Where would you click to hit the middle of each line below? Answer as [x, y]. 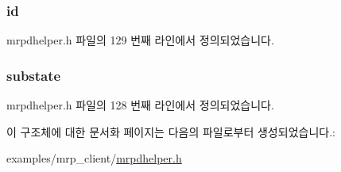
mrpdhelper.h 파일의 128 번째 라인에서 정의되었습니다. [140, 105]
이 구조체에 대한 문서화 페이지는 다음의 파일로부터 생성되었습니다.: [171, 131]
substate [34, 75]
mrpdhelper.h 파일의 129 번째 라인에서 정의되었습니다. [140, 40]
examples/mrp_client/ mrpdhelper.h [94, 158]
